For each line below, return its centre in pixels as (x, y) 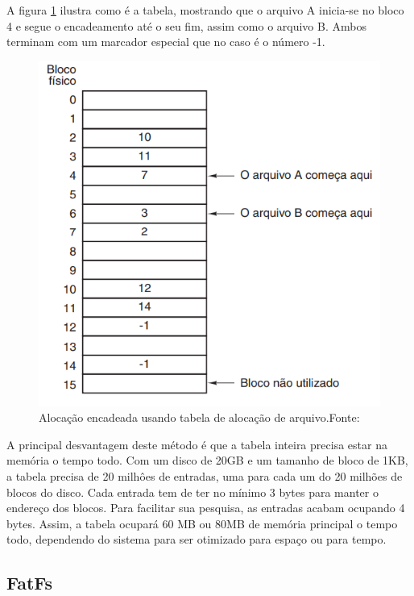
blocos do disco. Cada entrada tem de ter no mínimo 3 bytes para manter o (193, 492)
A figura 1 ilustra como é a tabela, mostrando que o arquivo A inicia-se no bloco (205, 10)
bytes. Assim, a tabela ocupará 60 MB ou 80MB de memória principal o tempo (202, 523)
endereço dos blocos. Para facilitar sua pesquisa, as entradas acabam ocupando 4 (206, 508)
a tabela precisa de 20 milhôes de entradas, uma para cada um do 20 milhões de (205, 476)
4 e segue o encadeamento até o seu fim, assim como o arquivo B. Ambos (186, 25)
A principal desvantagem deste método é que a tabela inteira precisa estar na (197, 444)
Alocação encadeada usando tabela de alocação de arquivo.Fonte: (199, 417)
